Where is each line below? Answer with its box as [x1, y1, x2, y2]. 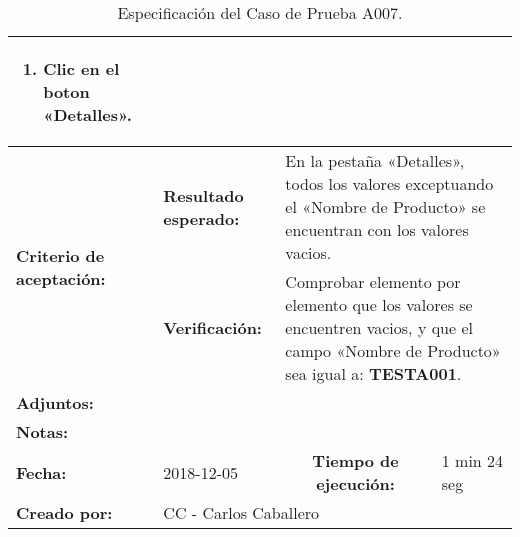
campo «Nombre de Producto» [285, 339, 501, 362]
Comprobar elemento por [285, 270, 461, 293]
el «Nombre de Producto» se [285, 195, 486, 218]
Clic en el [43, 57, 120, 80]
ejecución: [316, 472, 395, 495]
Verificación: [163, 316, 262, 339]
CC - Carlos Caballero [163, 501, 320, 524]
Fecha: [16, 460, 67, 484]
